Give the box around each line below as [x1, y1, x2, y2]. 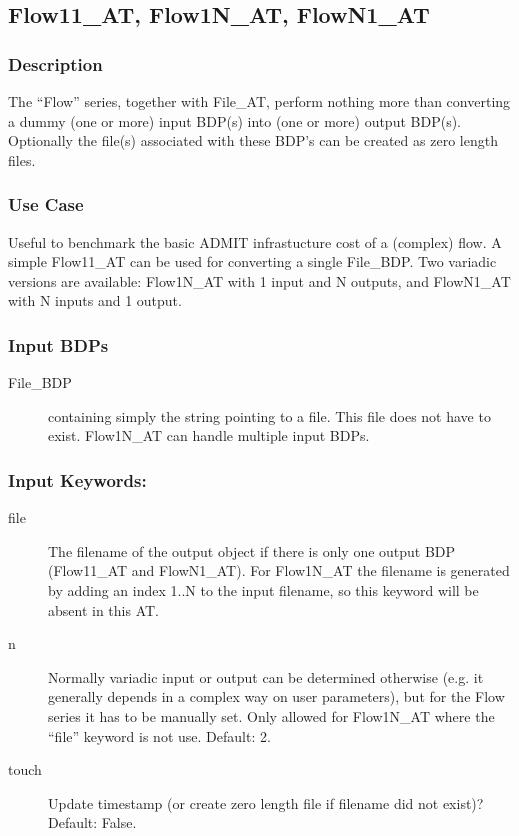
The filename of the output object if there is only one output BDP [48, 540, 456, 561]
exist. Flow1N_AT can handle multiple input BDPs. [48, 425, 370, 446]
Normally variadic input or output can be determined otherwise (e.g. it [48, 666, 484, 687]
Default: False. [48, 812, 137, 833]
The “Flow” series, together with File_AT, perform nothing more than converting [8, 91, 511, 111]
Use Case [8, 192, 84, 217]
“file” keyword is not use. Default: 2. [48, 725, 271, 746]
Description [8, 51, 103, 76]
